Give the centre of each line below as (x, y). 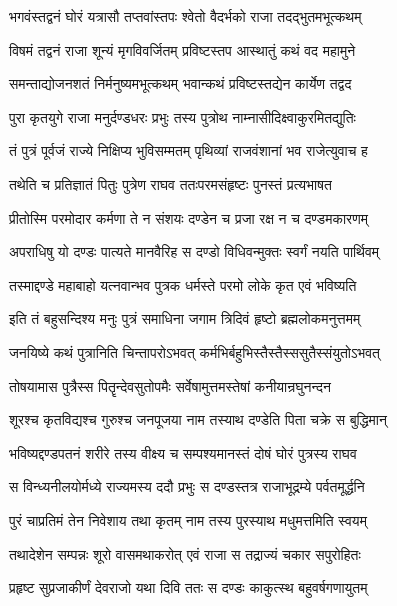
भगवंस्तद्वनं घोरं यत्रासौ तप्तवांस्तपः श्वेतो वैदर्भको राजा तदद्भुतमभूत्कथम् (185, 16)
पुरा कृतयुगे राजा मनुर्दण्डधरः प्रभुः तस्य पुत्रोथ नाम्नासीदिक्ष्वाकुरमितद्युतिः (182, 116)
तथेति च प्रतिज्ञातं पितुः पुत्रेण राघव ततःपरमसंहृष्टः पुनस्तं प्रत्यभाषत (170, 183)
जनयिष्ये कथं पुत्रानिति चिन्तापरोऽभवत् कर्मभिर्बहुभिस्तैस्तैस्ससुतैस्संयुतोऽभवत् (194, 351)
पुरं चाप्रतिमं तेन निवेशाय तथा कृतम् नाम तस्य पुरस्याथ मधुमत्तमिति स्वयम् (188, 519)
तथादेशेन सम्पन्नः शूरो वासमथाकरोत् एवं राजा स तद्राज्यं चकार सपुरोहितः (185, 553)
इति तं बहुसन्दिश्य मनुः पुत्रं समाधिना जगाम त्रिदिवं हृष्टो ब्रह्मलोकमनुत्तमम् (185, 318)
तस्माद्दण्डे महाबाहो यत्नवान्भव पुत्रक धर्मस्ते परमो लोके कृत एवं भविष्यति (183, 284)
